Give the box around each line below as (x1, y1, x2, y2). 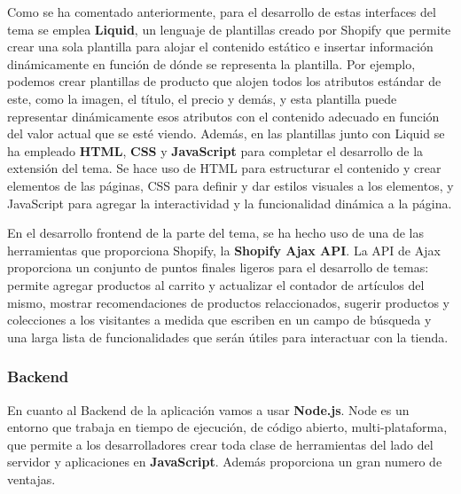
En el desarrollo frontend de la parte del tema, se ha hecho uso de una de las (7, 223, 425, 242)
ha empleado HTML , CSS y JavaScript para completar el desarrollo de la (7, 141, 424, 160)
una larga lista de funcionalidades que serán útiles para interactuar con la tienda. (7, 327, 449, 346)
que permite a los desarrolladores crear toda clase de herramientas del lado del (7, 435, 434, 453)
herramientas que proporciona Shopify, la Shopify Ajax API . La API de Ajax (7, 240, 441, 259)
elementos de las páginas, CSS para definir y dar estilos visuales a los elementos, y (7, 176, 454, 194)
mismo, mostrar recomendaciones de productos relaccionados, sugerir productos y (7, 293, 449, 311)
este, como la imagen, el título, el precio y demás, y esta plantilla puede (7, 89, 397, 107)
